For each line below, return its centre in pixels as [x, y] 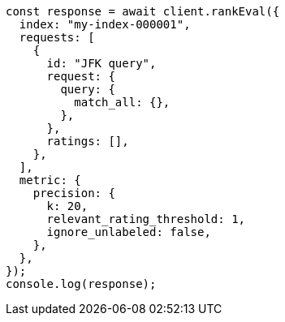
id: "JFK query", [101, 63]
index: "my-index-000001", [105, 24]
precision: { [74, 193]
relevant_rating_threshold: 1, [146, 219]
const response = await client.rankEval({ [143, 11]
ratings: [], [88, 141]
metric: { [50, 180]
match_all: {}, [122, 102]
